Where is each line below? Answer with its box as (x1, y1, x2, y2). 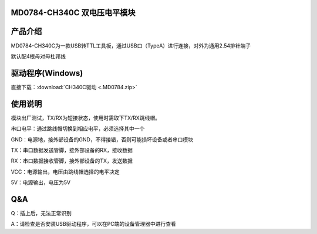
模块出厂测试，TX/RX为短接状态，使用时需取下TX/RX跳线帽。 (11, 114, 161, 121)
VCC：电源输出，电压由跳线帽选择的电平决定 (11, 168, 120, 175)
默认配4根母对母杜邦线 (11, 53, 66, 60)
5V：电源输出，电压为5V (11, 179, 70, 186)
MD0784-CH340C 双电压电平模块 (11, 8, 136, 18)
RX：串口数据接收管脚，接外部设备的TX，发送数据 (11, 157, 133, 164)
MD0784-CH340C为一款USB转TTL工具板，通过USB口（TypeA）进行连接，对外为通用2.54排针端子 (11, 42, 251, 49)
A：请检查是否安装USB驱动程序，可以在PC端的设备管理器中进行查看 (11, 221, 176, 228)
